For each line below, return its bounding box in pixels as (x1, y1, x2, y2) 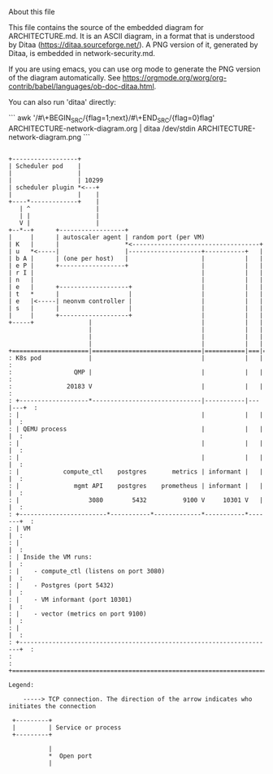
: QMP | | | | (8, 368, 264, 376)
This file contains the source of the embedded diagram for (8, 23, 205, 32)
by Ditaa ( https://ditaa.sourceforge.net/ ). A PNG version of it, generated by (8, 40, 258, 50)
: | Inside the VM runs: (8, 552, 93, 561)
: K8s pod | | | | (8, 353, 264, 362)
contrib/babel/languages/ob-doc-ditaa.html (8, 81, 154, 91)
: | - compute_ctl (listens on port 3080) (8, 567, 165, 575)
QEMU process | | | (23, 425, 264, 433)
